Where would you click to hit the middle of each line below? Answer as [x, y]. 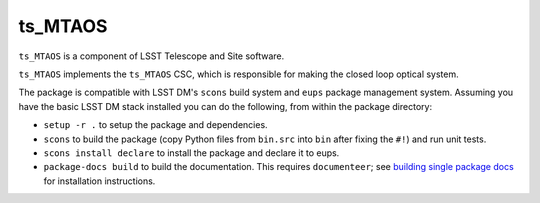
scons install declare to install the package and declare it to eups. [191, 152]
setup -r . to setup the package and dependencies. [156, 125]
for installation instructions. [99, 181]
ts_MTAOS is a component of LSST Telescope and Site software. [151, 56]
